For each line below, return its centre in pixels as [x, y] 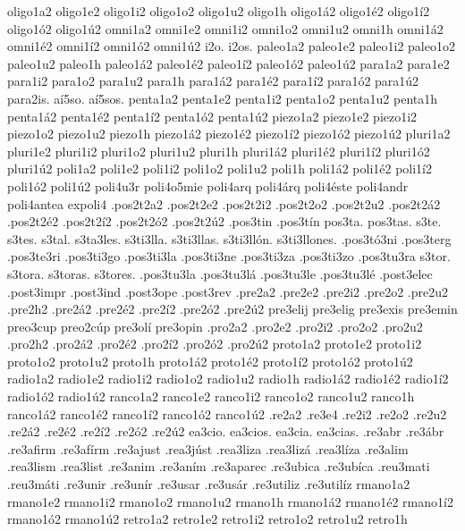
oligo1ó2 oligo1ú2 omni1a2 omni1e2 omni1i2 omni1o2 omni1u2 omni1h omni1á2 [225, 28]
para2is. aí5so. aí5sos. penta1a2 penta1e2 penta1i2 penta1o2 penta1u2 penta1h [223, 98]
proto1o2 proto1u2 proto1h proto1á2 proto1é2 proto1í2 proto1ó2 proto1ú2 [210, 361]
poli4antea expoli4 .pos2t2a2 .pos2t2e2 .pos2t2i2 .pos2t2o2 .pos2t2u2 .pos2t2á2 [224, 203]
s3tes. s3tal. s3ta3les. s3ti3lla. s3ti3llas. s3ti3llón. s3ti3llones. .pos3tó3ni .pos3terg [229, 238]
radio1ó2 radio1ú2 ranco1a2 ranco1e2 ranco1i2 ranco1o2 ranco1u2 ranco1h [211, 396]
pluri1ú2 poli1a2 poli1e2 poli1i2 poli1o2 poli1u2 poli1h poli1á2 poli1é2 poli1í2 [220, 169]
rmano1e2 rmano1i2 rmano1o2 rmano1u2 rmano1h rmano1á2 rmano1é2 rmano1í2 [230, 501]
